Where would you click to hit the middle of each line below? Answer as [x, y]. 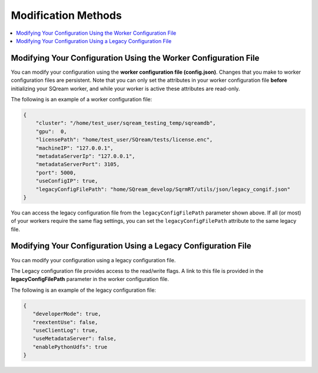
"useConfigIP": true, [67, 181]
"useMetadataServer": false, [75, 339]
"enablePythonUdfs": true [70, 347]
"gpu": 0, [51, 131]
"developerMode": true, [67, 314]
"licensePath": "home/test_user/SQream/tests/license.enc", [124, 140]
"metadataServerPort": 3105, [78, 164]
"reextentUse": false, [65, 322]
